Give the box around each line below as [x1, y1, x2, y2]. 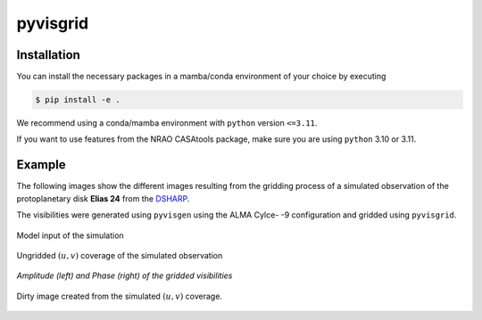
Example [16, 157, 66, 173]
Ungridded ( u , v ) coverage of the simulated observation [16, 250, 223, 260]
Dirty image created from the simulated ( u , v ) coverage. [16, 291, 223, 301]
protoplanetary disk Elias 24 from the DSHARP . [16, 193, 190, 204]
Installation [16, 47, 80, 62]
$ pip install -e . [35, 94, 120, 105]
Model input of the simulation [16, 230, 124, 241]
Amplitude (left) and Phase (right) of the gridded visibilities [16, 270, 233, 281]
